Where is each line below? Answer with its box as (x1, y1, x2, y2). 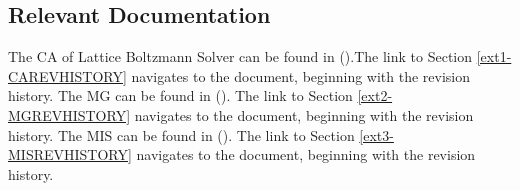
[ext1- (476, 46, 512, 67)
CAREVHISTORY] (8, 65, 127, 86)
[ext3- (359, 124, 394, 145)
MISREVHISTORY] (8, 144, 132, 165)
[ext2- (357, 85, 393, 106)
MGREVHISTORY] (8, 104, 131, 125)
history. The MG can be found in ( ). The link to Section (8, 85, 353, 106)
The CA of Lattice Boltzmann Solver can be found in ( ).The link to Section (8, 46, 473, 67)
